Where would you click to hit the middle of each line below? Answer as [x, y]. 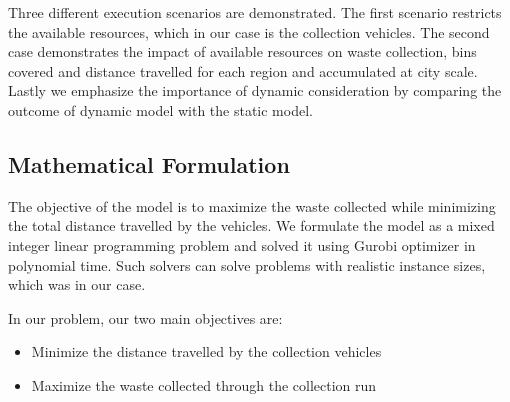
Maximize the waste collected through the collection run [204, 384]
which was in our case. [77, 284]
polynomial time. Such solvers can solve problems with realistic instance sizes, [247, 264]
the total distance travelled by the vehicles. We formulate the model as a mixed [251, 225]
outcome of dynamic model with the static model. [160, 109]
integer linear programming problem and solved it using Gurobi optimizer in [242, 244]
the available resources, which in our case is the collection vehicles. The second [249, 31]
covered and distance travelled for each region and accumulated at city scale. [243, 70]
